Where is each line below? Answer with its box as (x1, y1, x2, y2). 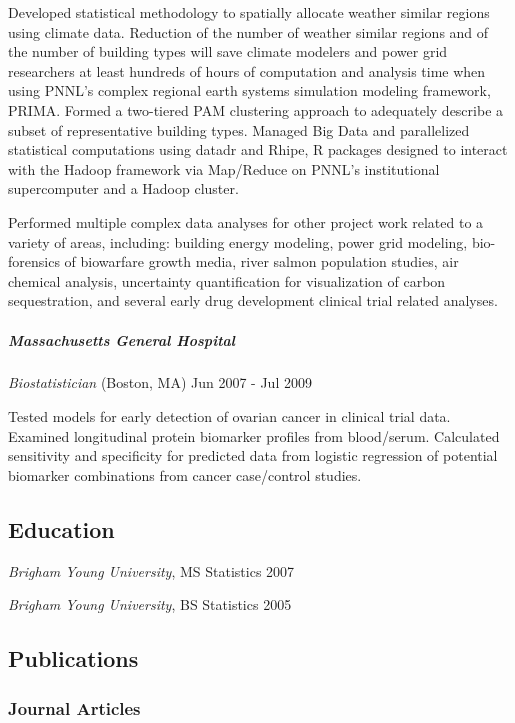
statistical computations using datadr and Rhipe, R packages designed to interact (8, 139, 508, 160)
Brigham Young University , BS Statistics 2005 (8, 594, 292, 615)
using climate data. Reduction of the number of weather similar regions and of (8, 21, 489, 42)
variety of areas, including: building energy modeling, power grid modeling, (8, 231, 468, 252)
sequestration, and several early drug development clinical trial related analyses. (8, 290, 498, 311)
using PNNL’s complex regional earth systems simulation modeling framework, (8, 80, 491, 101)
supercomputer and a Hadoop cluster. (8, 178, 239, 199)
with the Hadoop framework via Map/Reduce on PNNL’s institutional (8, 158, 440, 179)
